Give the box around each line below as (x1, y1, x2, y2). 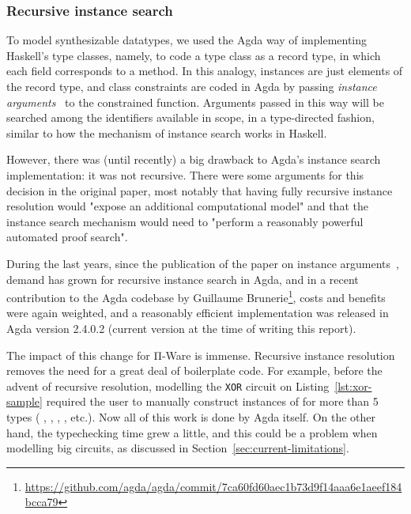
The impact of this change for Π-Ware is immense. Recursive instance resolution (6, 346, 395, 363)
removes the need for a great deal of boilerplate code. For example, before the (6, 362, 383, 379)
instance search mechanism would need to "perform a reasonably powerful (6, 213, 364, 229)
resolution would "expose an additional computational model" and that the (6, 198, 368, 214)
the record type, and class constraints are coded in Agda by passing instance (6, 78, 377, 94)
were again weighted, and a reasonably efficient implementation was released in (6, 304, 389, 321)
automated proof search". (6, 229, 128, 245)
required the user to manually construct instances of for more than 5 (46, 393, 379, 410)
